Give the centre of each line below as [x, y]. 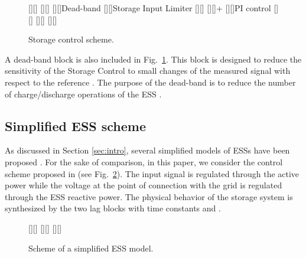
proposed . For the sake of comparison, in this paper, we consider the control [144, 161]
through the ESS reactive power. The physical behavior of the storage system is [149, 196]
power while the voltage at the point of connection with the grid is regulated [144, 185]
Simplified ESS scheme [76, 125]
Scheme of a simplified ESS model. [91, 248]
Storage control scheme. [71, 39]
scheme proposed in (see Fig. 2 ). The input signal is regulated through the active [152, 173]
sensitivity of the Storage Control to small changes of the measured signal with [148, 71]
